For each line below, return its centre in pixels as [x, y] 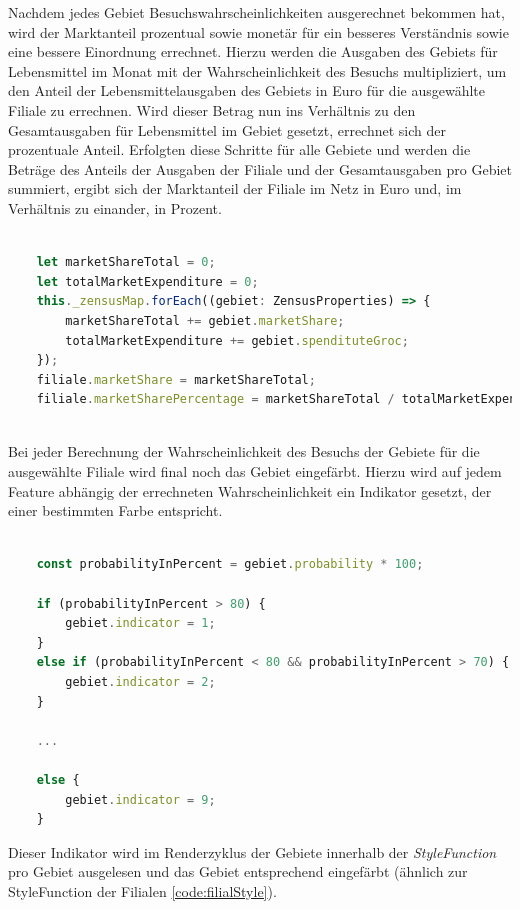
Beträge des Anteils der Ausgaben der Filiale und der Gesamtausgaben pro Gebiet [260, 168]
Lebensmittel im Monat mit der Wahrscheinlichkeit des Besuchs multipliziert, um [257, 70]
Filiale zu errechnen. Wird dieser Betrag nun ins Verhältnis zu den [212, 109]
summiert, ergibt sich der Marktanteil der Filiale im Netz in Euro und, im [235, 188]
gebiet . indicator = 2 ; [140, 682]
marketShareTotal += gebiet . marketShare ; [205, 320]
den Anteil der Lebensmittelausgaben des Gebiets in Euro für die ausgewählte [246, 90]
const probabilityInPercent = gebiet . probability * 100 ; [230, 564]
